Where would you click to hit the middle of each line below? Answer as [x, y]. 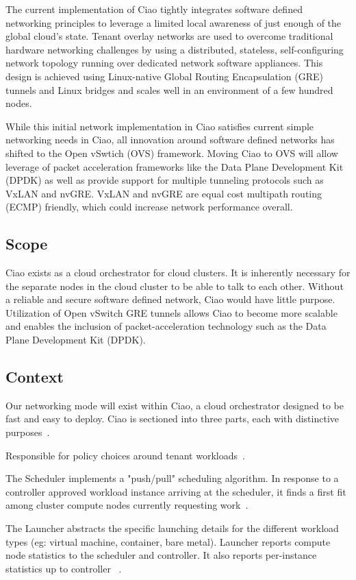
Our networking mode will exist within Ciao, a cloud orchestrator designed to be [175, 405]
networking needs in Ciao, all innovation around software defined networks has [170, 140]
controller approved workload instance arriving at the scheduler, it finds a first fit [176, 491]
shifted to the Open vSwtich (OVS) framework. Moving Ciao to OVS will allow [172, 153]
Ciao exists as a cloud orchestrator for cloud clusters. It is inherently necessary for [178, 273]
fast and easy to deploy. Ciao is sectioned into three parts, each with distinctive [173, 419]
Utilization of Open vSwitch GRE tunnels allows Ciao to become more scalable [171, 312]
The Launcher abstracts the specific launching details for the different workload [172, 528]
